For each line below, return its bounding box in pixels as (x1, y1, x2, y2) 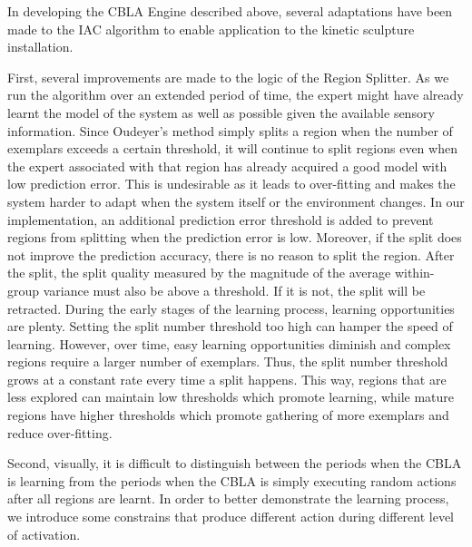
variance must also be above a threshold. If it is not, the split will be (43, 280, 426, 299)
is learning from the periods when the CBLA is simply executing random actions (7, 471, 457, 490)
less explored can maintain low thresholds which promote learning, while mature (7, 387, 455, 406)
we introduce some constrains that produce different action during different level (7, 507, 455, 526)
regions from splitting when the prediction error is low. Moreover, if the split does (7, 228, 462, 247)
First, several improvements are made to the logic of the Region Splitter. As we (7, 67, 449, 86)
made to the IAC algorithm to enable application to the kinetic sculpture (7, 19, 415, 38)
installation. (7, 37, 74, 56)
